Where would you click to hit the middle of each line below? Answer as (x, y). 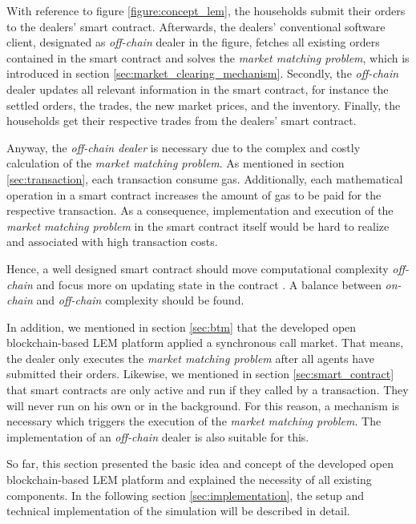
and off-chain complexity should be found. (140, 300)
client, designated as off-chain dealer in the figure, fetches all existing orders (193, 42)
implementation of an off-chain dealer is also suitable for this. (158, 436)
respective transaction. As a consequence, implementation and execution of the (200, 210)
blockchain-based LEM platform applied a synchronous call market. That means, (205, 343)
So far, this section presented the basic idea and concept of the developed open (200, 464)
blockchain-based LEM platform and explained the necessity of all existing (189, 480)
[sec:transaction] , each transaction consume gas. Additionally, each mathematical (205, 178)
